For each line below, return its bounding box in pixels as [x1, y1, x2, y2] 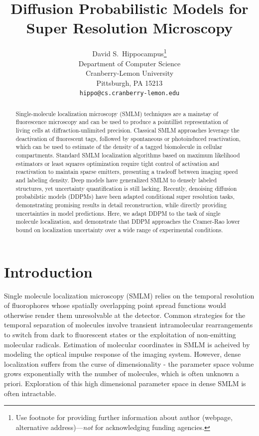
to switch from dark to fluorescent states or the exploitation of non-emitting [4, 329, 236, 339]
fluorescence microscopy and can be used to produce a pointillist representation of [15, 118, 228, 126]
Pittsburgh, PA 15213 [96, 77, 163, 88]
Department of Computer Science [78, 58, 181, 68]
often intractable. [4, 388, 57, 398]
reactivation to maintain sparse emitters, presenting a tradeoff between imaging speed [15, 167, 238, 176]
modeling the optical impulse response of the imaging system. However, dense [4, 349, 241, 359]
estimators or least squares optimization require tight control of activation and [15, 159, 219, 167]
